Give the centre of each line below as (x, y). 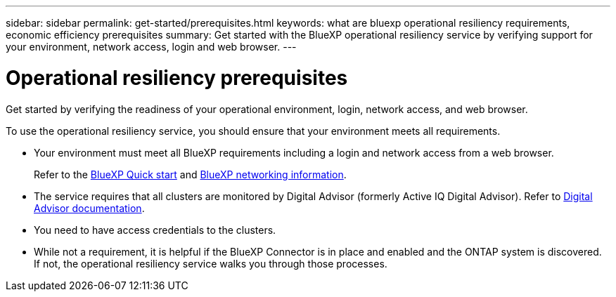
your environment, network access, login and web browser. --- (151, 47)
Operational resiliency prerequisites (177, 78)
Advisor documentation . (89, 208)
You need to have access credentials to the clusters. (155, 230)
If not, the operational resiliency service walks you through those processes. (211, 263)
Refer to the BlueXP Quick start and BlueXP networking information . (190, 174)
